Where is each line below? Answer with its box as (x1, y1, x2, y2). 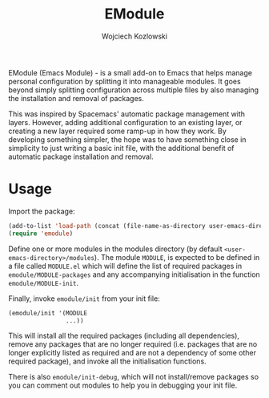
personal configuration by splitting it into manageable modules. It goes (8, 76, 242, 86)
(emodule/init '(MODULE (8, 309, 88, 317)
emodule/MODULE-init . (8, 278, 79, 287)
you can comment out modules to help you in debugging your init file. (8, 380, 238, 390)
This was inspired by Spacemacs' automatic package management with (8, 109, 246, 119)
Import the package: (8, 206, 75, 216)
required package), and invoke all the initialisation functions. (8, 356, 207, 366)
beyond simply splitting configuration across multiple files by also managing (8, 85, 259, 95)
